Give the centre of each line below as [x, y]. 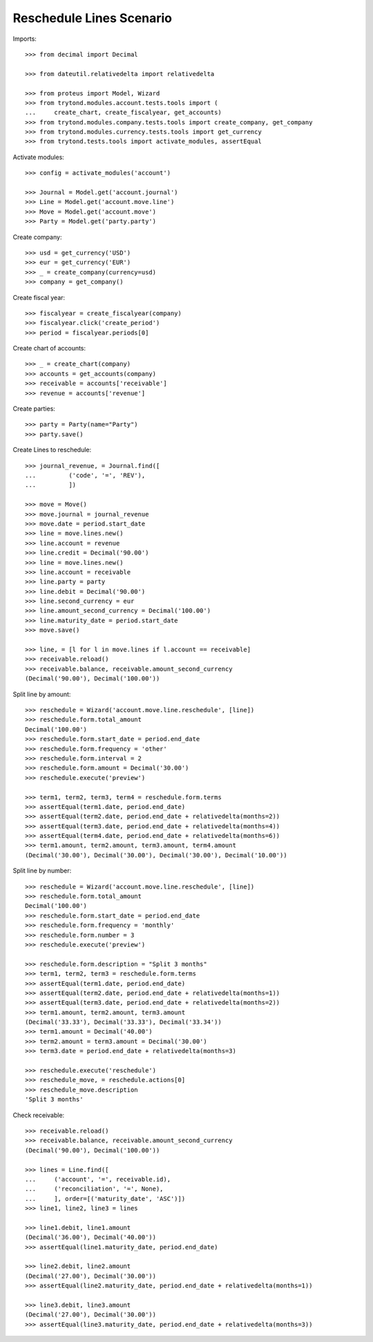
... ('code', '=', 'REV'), [85, 475]
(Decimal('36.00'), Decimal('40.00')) [91, 1237]
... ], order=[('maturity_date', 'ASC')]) [105, 1199]
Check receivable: [39, 1115]
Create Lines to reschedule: [52, 450]
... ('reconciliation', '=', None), [94, 1189]
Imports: [25, 39]
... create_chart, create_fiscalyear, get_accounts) [124, 113]
